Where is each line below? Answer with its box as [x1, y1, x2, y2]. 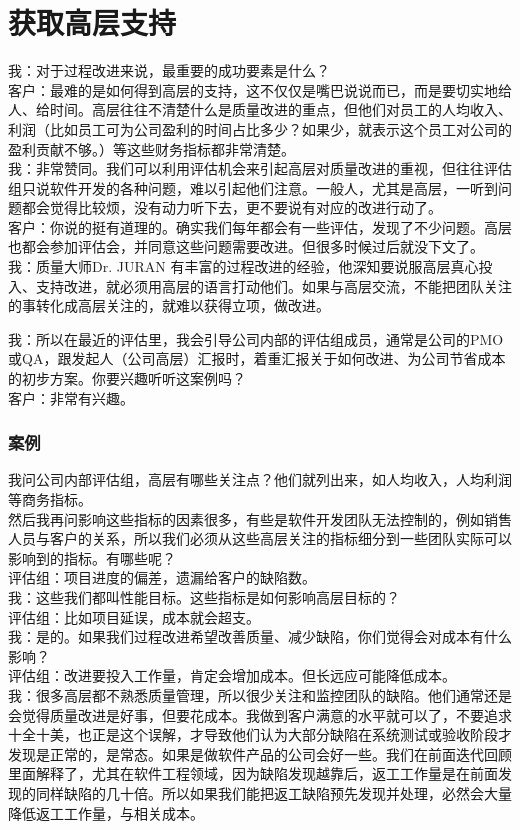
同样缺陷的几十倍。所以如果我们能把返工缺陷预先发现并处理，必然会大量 [35, 782, 512, 803]
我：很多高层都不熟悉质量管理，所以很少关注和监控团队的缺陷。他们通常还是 [8, 684, 512, 705]
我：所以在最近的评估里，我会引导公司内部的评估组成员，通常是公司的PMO [8, 328, 504, 349]
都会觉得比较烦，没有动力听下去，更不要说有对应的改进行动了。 [21, 197, 442, 218]
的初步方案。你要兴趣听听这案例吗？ [8, 368, 246, 389]
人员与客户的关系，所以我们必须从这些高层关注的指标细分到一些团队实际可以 [8, 528, 512, 549]
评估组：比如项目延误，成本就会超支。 [8, 606, 260, 627]
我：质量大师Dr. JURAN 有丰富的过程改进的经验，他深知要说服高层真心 [8, 256, 479, 277]
